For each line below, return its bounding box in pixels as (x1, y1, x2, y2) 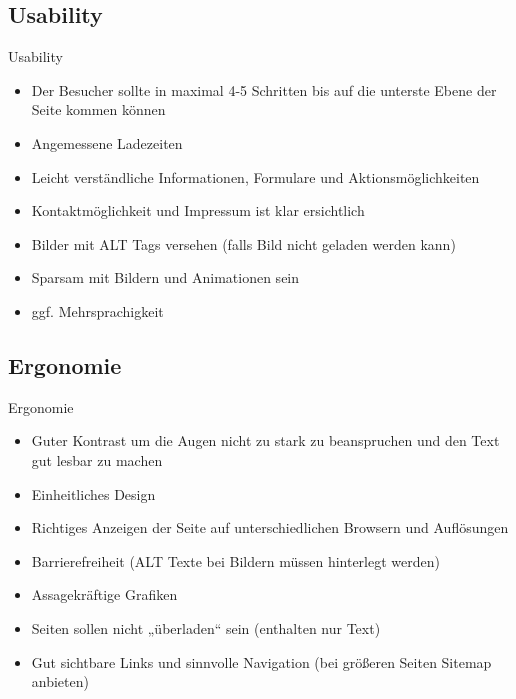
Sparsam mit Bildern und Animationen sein (31, 267, 300, 288)
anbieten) (31, 671, 89, 692)
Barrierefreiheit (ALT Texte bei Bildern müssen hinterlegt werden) (31, 550, 440, 571)
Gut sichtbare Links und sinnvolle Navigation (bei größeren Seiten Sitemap (31, 651, 492, 672)
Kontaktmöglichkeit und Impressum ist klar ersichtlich (31, 200, 365, 221)
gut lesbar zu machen (31, 449, 163, 470)
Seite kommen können (31, 99, 166, 120)
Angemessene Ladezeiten (31, 132, 183, 153)
